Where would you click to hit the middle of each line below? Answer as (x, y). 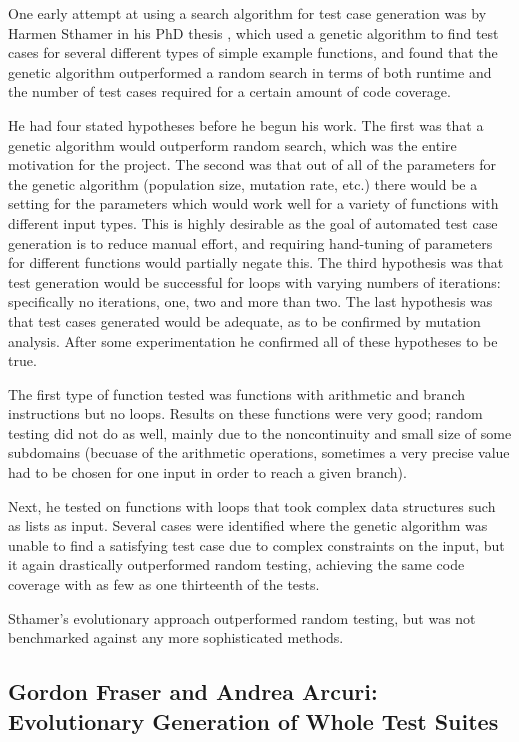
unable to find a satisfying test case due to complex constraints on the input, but (256, 544)
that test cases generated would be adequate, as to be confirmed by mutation (244, 320)
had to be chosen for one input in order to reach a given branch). (207, 472)
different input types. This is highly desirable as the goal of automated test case (253, 222)
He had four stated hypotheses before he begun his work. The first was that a (246, 124)
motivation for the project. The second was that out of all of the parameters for (252, 164)
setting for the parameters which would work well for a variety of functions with (253, 203)
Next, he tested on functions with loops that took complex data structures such (252, 505)
